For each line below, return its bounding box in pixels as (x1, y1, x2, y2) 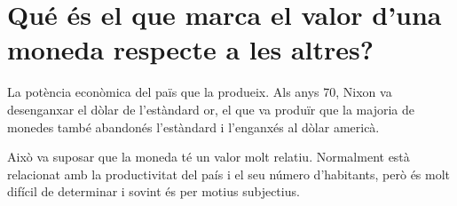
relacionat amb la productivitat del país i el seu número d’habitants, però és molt (7, 164, 451, 183)
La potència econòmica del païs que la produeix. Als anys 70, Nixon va (7, 83, 392, 101)
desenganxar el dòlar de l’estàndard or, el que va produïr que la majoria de (7, 99, 414, 118)
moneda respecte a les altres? (7, 31, 374, 67)
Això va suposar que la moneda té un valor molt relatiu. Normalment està (7, 147, 410, 166)
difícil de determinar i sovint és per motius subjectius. (7, 182, 300, 201)
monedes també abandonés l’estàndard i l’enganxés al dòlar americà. (7, 117, 380, 136)
